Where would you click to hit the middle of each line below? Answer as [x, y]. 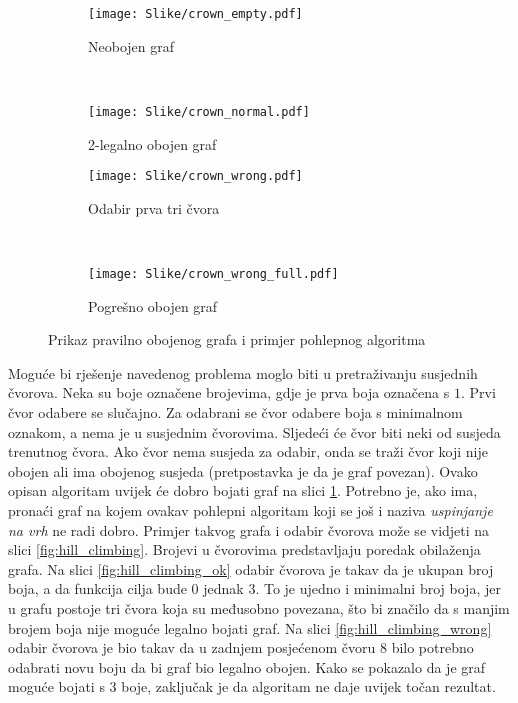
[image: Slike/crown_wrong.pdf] [195, 176]
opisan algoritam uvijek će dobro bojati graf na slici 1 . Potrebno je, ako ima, [243, 490]
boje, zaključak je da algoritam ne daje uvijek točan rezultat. [308, 686]
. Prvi [478, 392]
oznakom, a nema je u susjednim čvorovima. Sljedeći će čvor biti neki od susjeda [254, 431]
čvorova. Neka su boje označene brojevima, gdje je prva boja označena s [229, 392]
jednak [223, 588]
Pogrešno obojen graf [153, 305]
